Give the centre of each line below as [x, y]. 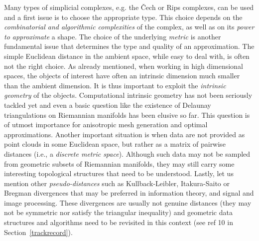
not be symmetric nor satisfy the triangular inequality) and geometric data [118, 212]
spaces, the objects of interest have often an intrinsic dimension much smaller [122, 76]
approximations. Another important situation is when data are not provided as [125, 134]
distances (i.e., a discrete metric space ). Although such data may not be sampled [127, 153]
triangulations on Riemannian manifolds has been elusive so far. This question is [127, 115]
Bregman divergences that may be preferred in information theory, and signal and [129, 193]
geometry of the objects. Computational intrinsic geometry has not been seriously [128, 95]
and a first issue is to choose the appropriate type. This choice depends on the [123, 17]
